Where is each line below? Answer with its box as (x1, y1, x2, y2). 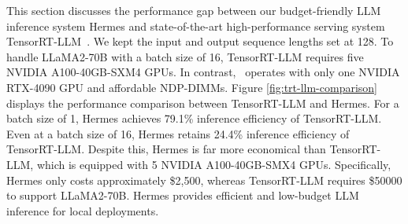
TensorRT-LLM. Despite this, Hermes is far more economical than (6, 141, 326, 157)
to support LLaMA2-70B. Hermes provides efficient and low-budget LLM (6, 187, 359, 204)
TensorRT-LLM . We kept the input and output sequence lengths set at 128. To (6, 33, 394, 50)
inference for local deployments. (6, 202, 159, 218)
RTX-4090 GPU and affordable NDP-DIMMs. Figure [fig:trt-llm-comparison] (6, 79, 378, 95)
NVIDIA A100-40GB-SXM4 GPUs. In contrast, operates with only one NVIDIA (6, 64, 400, 80)
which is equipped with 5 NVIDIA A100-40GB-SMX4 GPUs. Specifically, (36, 156, 391, 172)
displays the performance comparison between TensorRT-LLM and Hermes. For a (6, 94, 399, 111)
